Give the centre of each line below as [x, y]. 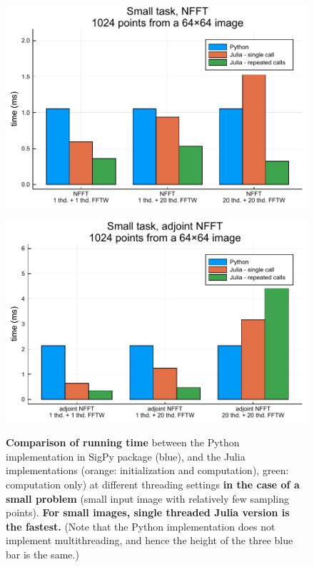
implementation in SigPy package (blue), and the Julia [126, 456]
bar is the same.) [42, 554]
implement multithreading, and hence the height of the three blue [150, 540]
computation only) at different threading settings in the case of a [153, 484]
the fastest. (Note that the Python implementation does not [141, 526]
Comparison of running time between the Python [123, 442]
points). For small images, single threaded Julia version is [148, 512]
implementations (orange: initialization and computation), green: [147, 470]
